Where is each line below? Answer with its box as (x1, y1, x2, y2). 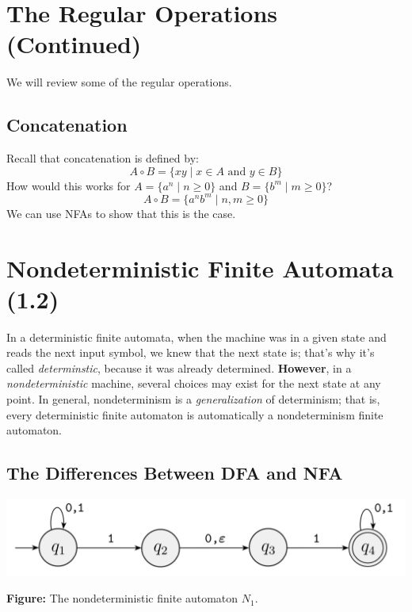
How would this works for (6, 177, 131, 193)
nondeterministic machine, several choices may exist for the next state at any (6, 375, 381, 392)
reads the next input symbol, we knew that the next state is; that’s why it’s (6, 344, 375, 361)
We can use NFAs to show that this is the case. (6, 205, 236, 221)
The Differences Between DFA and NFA (6, 461, 343, 485)
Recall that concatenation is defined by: (6, 150, 199, 166)
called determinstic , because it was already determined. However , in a (6, 359, 352, 376)
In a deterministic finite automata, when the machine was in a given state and (6, 328, 387, 345)
